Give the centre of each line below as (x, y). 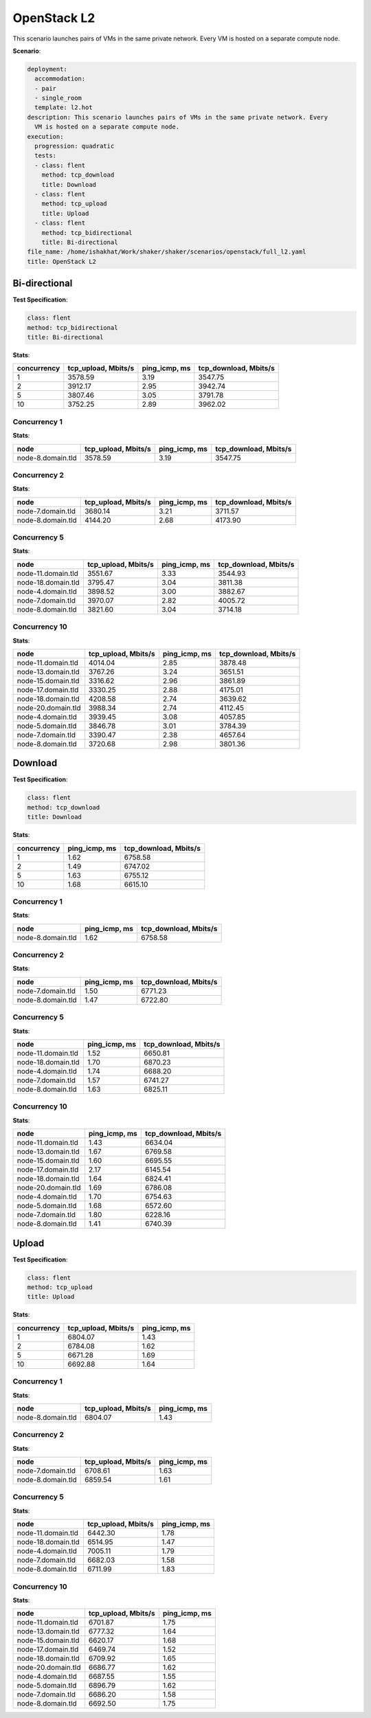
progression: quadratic (75, 146)
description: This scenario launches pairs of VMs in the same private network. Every (178, 117)
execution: (45, 136)
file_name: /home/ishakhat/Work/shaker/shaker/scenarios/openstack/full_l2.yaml (167, 252)
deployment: (47, 69)
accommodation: (60, 79)
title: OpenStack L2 (61, 261)
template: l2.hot (64, 108)
